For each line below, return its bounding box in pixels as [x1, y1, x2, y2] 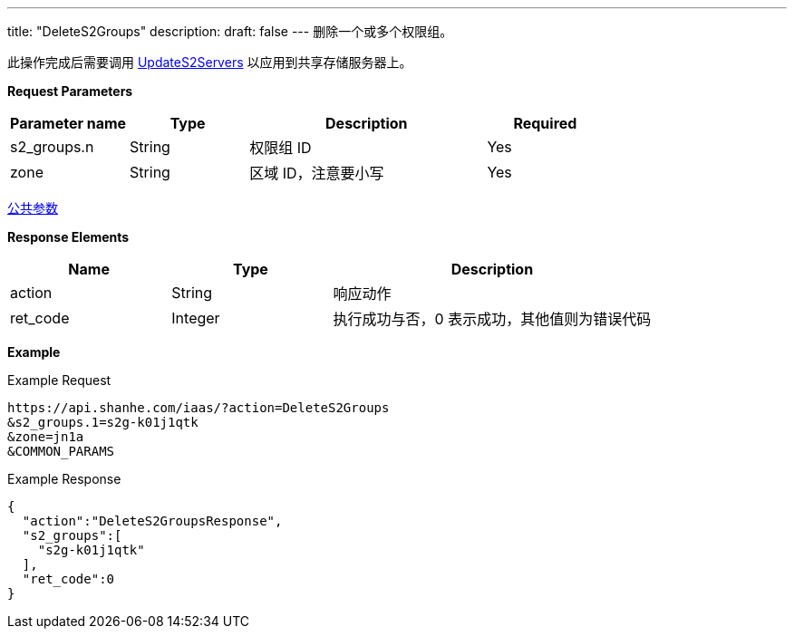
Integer [171, 309, 220, 327]
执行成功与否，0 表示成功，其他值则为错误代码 [333, 310, 652, 328]
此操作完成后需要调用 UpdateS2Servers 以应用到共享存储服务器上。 [7, 54, 412, 70]
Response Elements [7, 229, 130, 245]
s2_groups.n [10, 138, 94, 156]
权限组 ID [249, 139, 312, 157]
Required [513, 114, 577, 132]
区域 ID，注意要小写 [249, 164, 384, 182]
